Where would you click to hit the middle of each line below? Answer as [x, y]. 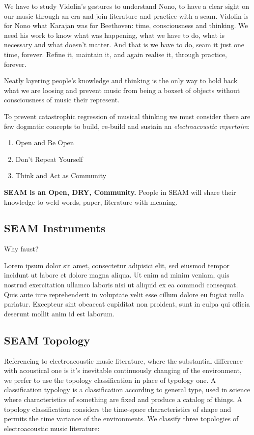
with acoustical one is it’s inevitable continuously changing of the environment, [123, 370]
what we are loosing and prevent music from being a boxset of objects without [122, 90]
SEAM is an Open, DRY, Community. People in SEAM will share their [120, 192]
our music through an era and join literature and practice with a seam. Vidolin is [126, 16]
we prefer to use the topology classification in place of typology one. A [110, 380]
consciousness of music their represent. [62, 100]
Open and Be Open [45, 142]
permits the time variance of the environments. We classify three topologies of [121, 419]
